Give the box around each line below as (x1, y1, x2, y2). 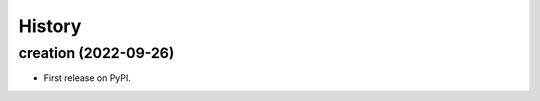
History (18, 15, 82, 37)
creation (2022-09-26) (18, 44, 175, 62)
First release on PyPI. (43, 72, 132, 84)
